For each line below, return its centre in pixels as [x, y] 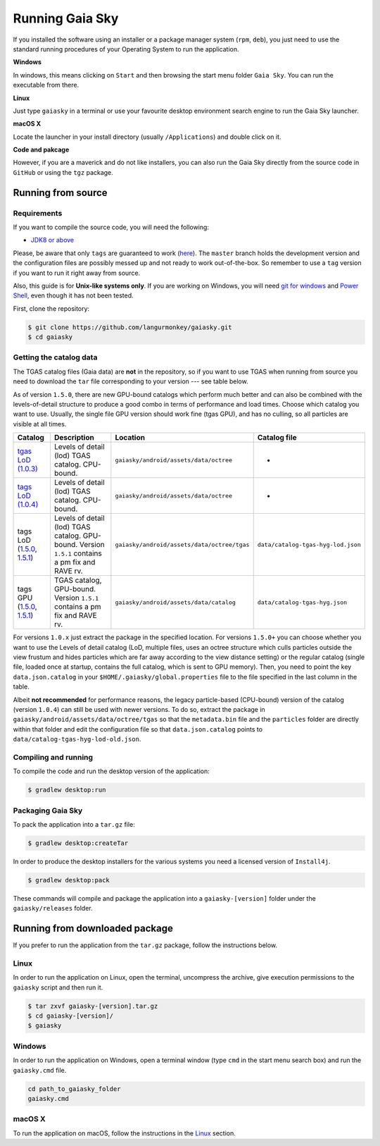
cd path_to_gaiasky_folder [74, 1089]
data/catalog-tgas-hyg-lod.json [309, 544]
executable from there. [46, 85]
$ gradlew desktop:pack [69, 880]
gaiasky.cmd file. [40, 1070]
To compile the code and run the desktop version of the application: [112, 771]
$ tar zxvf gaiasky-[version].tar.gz [93, 1006]
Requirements [38, 213]
